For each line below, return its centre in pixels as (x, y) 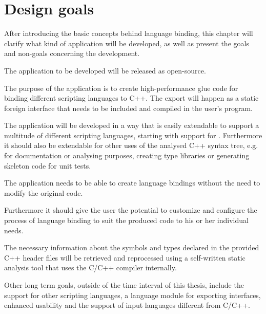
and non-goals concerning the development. (72, 53)
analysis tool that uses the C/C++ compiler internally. (90, 267)
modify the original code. (44, 192)
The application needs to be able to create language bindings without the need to (132, 183)
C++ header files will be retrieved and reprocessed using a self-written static (125, 257)
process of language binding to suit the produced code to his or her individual (126, 220)
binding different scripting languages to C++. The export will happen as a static (131, 98)
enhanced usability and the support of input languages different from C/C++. (127, 305)
